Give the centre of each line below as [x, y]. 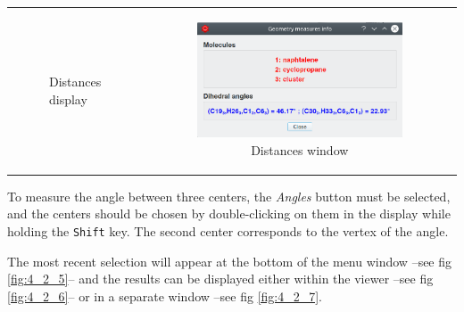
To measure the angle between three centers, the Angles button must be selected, [229, 196]
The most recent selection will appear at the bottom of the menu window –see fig [230, 261]
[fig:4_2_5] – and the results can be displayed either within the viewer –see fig [220, 279]
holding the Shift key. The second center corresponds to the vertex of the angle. [228, 231]
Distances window [300, 149]
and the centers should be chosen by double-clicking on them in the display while [229, 213]
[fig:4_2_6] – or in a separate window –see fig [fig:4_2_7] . [165, 296]
